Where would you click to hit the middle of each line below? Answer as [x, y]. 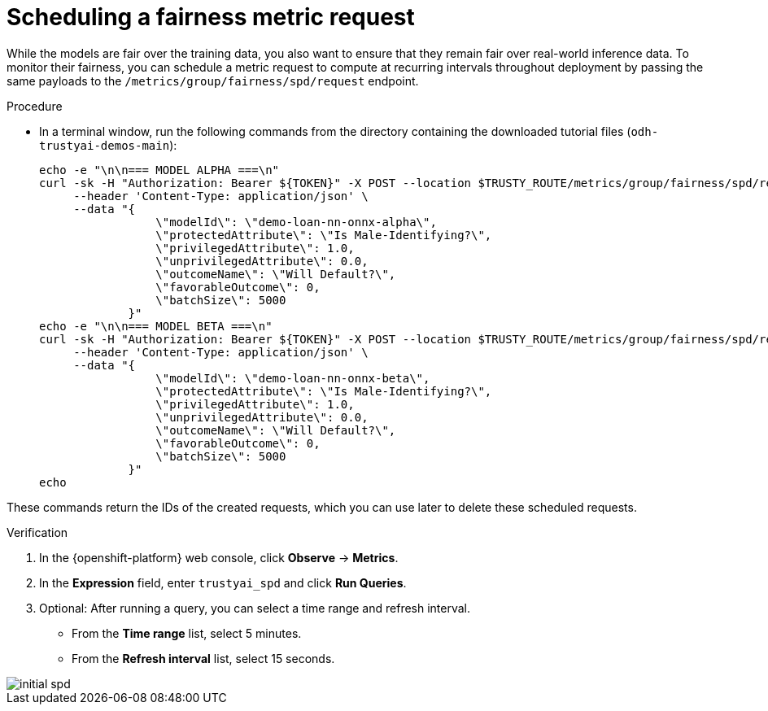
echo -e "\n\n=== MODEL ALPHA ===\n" [159, 170]
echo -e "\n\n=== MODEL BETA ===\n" [156, 326]
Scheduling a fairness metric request [211, 17]
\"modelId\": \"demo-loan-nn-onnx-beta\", [293, 378]
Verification [37, 532]
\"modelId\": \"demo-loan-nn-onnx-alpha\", [296, 222]
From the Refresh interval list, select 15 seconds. [203, 658]
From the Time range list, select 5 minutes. [187, 633]
